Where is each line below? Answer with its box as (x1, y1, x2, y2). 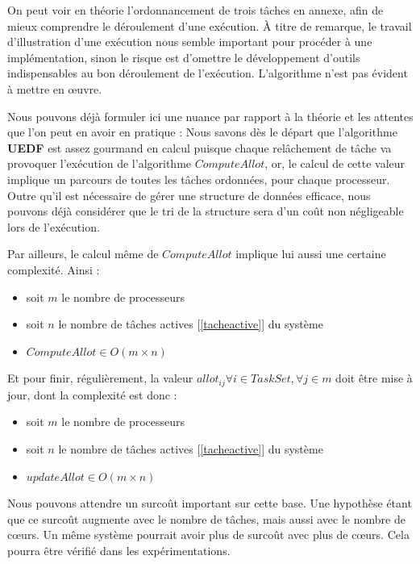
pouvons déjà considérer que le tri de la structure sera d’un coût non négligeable (7, 203, 404, 219)
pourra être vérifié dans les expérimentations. (7, 541, 231, 558)
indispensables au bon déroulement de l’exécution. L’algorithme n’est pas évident (7, 65, 408, 81)
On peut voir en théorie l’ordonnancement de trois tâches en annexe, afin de (7, 2, 384, 18)
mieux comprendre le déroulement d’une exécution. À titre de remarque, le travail (7, 17, 412, 34)
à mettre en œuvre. (7, 80, 102, 97)
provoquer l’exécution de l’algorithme (7, 155, 192, 172)
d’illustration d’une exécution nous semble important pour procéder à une (7, 33, 372, 50)
